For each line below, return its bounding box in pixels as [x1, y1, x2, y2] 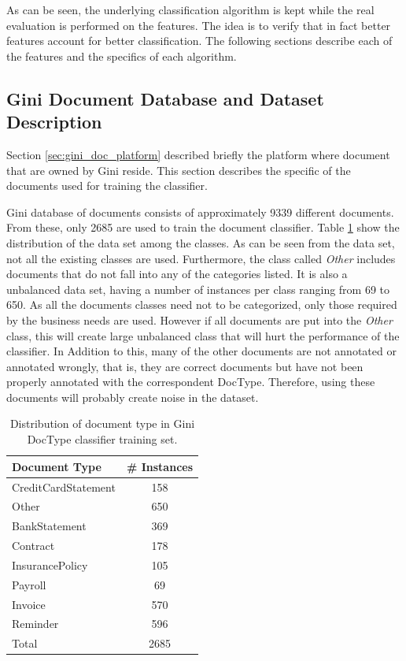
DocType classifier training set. [27, 431, 178, 447]
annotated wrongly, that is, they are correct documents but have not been [6, 358, 364, 374]
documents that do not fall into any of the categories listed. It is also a [6, 266, 348, 282]
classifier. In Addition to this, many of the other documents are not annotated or [6, 343, 397, 359]
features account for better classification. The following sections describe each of [6, 32, 393, 49]
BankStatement [12, 518, 87, 534]
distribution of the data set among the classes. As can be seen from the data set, [6, 234, 395, 251]
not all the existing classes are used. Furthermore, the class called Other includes [6, 250, 396, 266]
